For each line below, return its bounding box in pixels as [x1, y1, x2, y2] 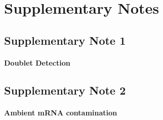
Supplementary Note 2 [4, 82, 126, 98]
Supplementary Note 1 [4, 32, 126, 48]
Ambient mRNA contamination [4, 107, 117, 117]
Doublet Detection [4, 57, 70, 68]
